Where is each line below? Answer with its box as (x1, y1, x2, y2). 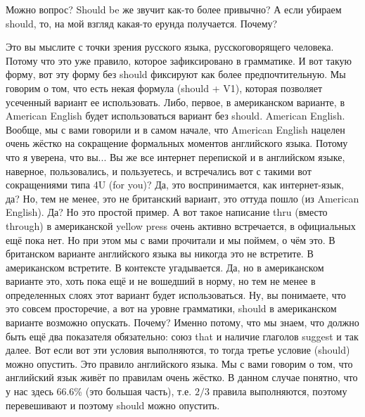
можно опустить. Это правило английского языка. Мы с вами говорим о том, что (6, 356, 353, 371)
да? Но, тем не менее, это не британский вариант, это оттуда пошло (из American (6, 191, 359, 205)
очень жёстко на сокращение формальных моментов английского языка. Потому (6, 136, 348, 150)
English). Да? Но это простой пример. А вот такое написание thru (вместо (6, 205, 328, 219)
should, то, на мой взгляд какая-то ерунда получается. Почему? (6, 15, 278, 30)
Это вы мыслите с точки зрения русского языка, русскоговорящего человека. (6, 39, 334, 54)
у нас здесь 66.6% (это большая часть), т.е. (6, 384, 192, 399)
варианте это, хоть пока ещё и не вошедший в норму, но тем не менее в (6, 274, 316, 288)
